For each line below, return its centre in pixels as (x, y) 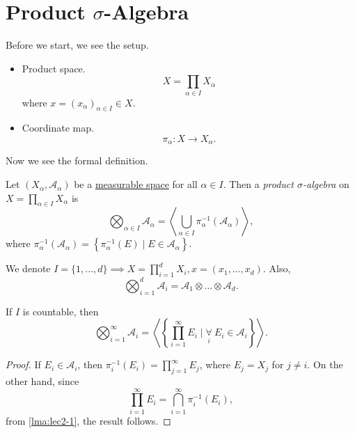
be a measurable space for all (136, 184)
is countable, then (61, 311)
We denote (28, 268)
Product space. (54, 68)
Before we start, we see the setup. (77, 45)
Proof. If (23, 364)
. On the (325, 364)
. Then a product (258, 184)
